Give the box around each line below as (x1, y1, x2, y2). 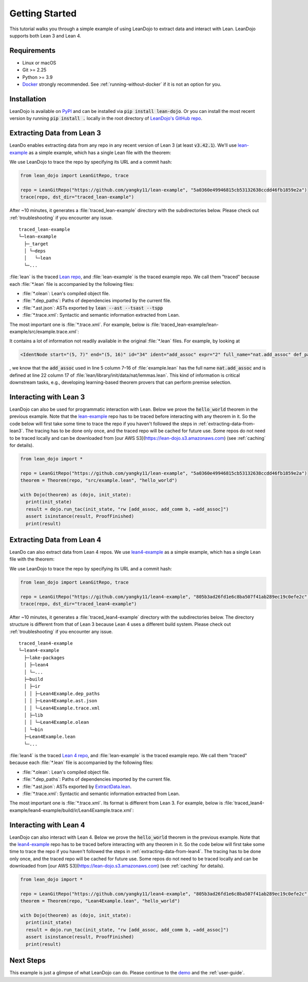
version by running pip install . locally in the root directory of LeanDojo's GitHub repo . (9, 115, 203, 122)
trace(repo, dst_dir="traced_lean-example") (20, 194, 134, 200)
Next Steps (9, 956, 46, 965)
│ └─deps (24, 248, 46, 254)
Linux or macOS (22, 60, 56, 66)
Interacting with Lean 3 (9, 393, 85, 401)
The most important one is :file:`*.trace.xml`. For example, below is (9, 321, 150, 328)
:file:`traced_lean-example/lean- (150, 321, 219, 328)
